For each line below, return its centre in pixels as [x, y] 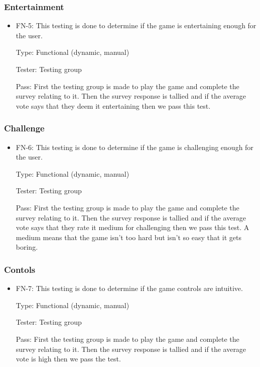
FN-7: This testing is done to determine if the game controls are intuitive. [129, 288]
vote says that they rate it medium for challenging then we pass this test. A [133, 227]
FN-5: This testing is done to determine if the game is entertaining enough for [136, 25]
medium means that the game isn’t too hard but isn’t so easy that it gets [129, 237]
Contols [20, 269]
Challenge [24, 128]
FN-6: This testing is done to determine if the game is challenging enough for [135, 147]
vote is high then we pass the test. [68, 359]
